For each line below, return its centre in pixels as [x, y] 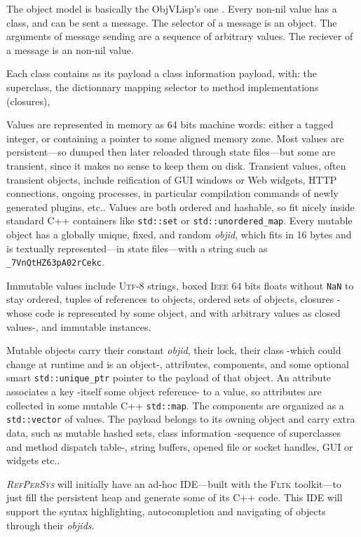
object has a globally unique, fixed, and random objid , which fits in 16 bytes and [179, 234]
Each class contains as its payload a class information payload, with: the [162, 73]
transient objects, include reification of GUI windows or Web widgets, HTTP [172, 179]
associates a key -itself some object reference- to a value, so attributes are [164, 392]
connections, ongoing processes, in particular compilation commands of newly [172, 193]
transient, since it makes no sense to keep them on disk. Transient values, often [176, 165]
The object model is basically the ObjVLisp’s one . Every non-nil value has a [172, 8]
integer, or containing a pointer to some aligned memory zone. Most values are [175, 138]
